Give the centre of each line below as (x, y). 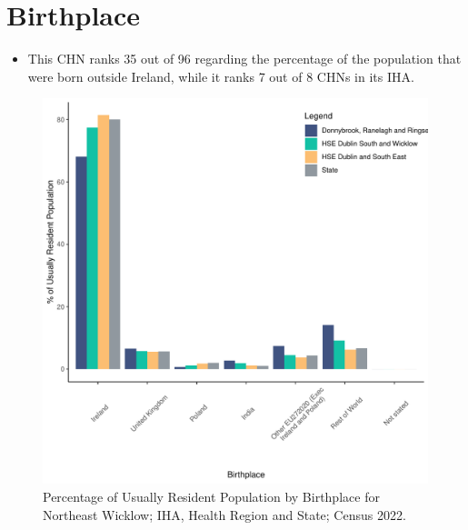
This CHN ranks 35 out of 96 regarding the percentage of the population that (244, 59)
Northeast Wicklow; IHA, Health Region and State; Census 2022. (224, 514)
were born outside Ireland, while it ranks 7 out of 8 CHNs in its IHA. (221, 76)
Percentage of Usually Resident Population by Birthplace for (211, 496)
